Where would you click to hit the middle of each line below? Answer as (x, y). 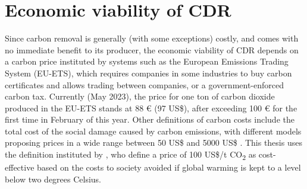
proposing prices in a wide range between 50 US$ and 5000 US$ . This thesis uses (153, 142)
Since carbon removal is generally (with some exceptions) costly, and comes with (152, 38)
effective (20, 167)
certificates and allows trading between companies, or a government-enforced (144, 84)
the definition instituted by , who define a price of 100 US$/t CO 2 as (131, 155)
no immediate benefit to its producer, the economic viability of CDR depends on (152, 49)
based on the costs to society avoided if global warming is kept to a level (169, 167)
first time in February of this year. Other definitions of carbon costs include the (150, 119)
